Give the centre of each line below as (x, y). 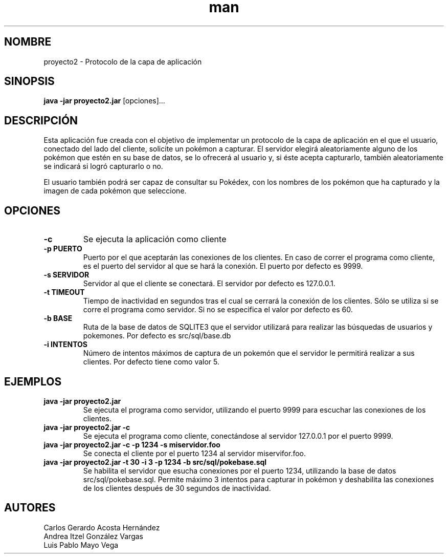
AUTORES (30, 508)
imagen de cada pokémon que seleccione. (115, 191)
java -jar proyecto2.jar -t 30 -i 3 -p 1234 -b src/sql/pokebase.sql (155, 462)
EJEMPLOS (33, 381)
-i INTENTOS (66, 345)
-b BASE (58, 318)
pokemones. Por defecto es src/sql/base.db (157, 336)
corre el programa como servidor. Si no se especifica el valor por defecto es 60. (218, 310)
